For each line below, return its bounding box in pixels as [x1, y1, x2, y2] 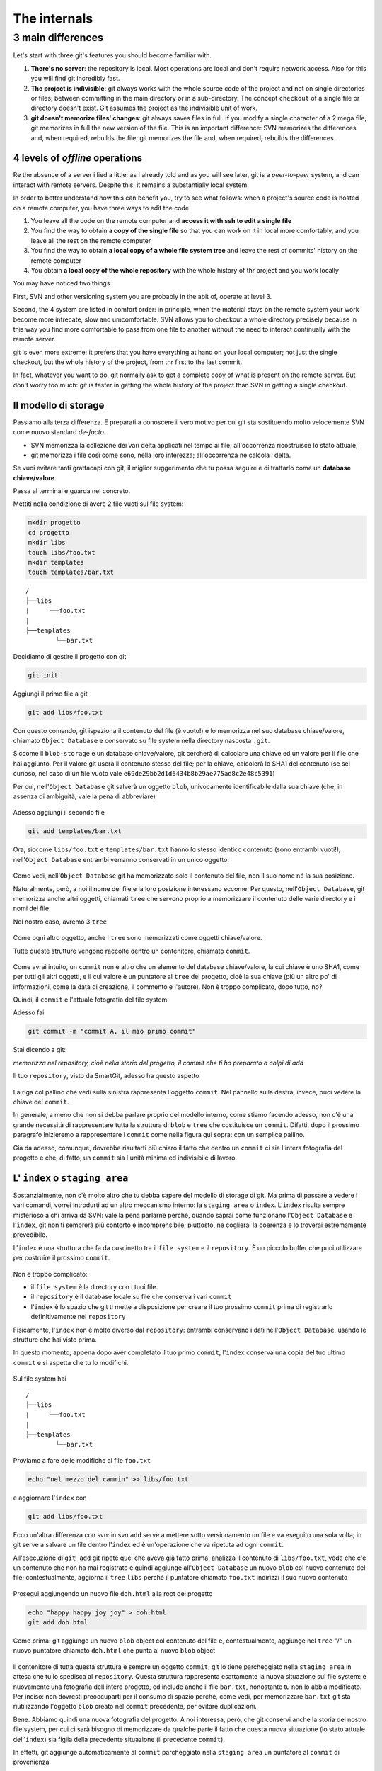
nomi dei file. [13, 904, 51, 913]
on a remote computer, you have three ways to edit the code [13, 203, 190, 212]
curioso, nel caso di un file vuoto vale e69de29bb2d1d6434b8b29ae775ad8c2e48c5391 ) [13, 769, 275, 778]
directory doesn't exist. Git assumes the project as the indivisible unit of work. [30, 103, 258, 113]
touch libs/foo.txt [28, 548, 95, 556]
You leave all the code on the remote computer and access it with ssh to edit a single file [30, 216, 292, 225]
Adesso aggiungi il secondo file [13, 808, 105, 817]
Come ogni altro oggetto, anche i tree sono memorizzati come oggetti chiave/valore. [13, 934, 262, 942]
